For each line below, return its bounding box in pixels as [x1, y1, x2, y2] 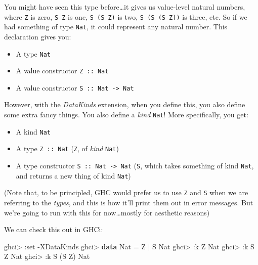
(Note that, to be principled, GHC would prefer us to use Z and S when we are [4, 187, 248, 198]
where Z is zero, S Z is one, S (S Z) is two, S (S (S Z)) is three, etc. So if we [4, 11, 247, 22]
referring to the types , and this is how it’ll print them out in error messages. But [4, 197, 253, 207]
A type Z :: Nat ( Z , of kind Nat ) [16, 143, 119, 154]
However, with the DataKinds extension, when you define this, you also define [4, 99, 245, 110]
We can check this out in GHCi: [4, 224, 103, 235]
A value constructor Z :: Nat [16, 65, 109, 76]
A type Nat [16, 48, 51, 59]
